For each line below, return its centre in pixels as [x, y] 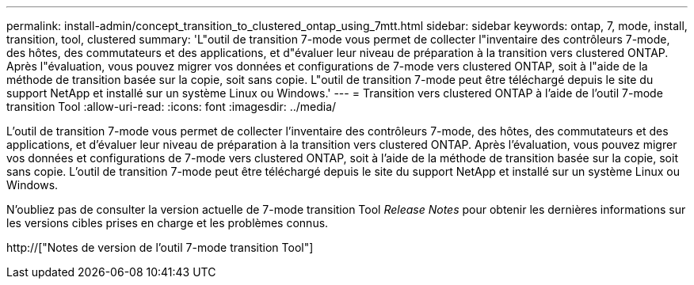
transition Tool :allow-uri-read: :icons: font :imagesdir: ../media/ [172, 106]
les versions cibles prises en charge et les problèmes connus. [168, 223]
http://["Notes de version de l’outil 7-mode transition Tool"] [160, 247]
